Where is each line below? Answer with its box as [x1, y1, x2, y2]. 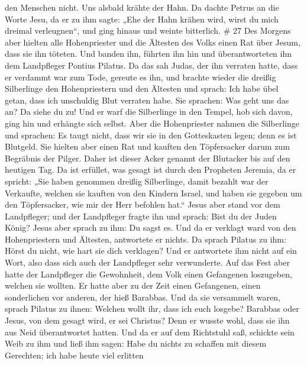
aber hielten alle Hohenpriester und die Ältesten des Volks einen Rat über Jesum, [5, 35, 300, 48]
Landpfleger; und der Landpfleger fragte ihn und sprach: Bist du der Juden [5, 209, 277, 222]
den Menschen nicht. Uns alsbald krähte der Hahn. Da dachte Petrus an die [5, 1, 279, 13]
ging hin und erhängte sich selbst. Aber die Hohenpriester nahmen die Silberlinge [5, 117, 299, 129]
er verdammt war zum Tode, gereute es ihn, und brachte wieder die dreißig [5, 70, 276, 83]
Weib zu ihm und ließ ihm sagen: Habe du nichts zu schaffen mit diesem [5, 337, 267, 350]
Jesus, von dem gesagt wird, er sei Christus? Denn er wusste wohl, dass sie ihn [5, 314, 290, 327]
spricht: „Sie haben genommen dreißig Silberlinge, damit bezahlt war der [5, 175, 269, 187]
